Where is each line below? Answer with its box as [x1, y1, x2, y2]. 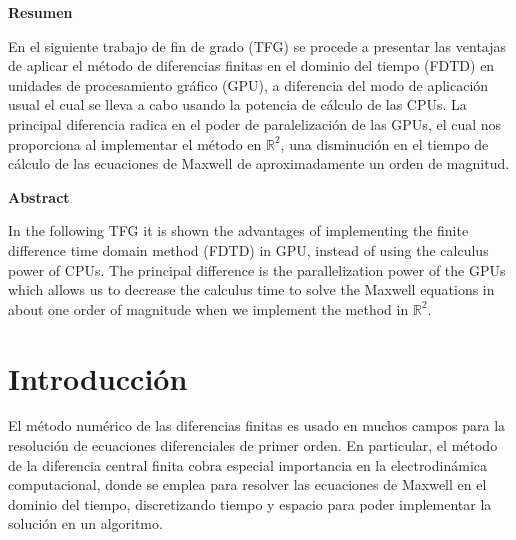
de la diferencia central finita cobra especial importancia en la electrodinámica [8, 454, 487, 475]
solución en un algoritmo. [8, 513, 163, 534]
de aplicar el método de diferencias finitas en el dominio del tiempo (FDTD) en [8, 55, 495, 76]
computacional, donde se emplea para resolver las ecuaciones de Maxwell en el [8, 474, 487, 495]
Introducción [8, 357, 188, 398]
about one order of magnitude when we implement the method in [8, 298, 409, 319]
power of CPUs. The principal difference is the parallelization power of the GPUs [8, 259, 506, 280]
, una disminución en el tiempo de [280, 133, 489, 154]
